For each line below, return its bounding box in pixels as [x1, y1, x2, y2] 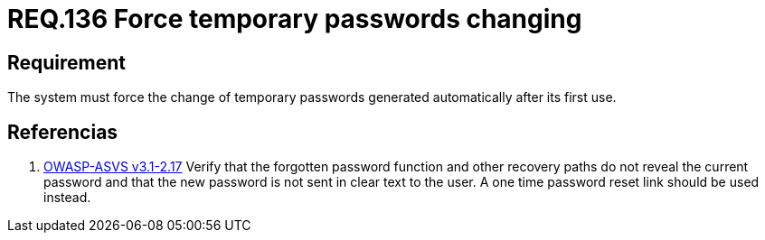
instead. [43, 189, 91, 206]
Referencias [7, 120, 118, 143]
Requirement [7, 51, 127, 74]
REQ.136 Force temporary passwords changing [7, 4, 582, 34]
